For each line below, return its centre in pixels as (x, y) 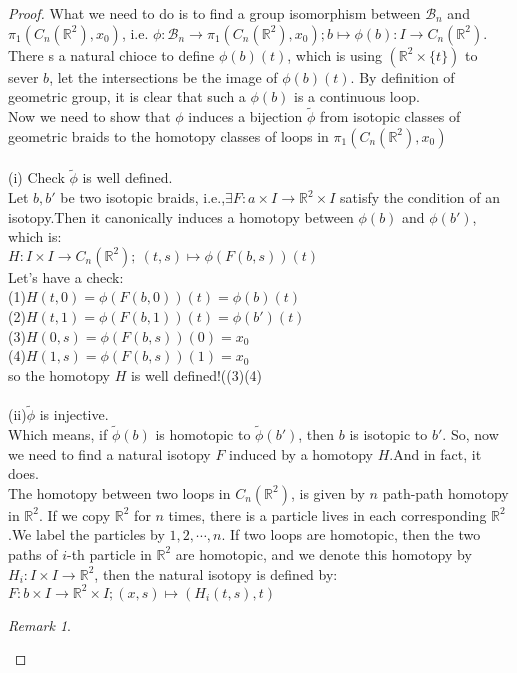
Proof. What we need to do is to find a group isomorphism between (214, 13)
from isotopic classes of (390, 116)
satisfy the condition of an (420, 197)
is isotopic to (388, 433)
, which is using (334, 54)
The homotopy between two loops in (119, 492)
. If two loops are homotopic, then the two (351, 534)
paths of (33, 553)
